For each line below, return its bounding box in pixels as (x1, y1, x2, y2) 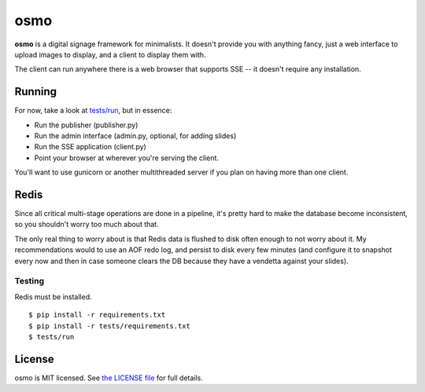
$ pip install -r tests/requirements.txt (28, 321, 190, 330)
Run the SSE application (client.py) (34, 142, 147, 152)
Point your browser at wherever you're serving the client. (34, 153, 220, 163)
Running (14, 85, 57, 98)
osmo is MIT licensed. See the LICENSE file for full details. (14, 373, 204, 383)
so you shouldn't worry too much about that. (14, 220, 159, 229)
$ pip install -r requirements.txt (28, 310, 166, 320)
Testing (14, 276, 45, 287)
